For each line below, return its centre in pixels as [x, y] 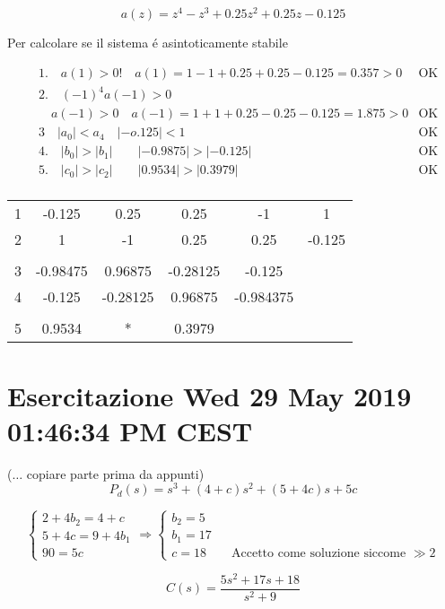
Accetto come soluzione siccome [319, 553]
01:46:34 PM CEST [130, 430]
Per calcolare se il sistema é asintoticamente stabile [148, 43]
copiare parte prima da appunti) [115, 473]
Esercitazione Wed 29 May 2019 [209, 395]
